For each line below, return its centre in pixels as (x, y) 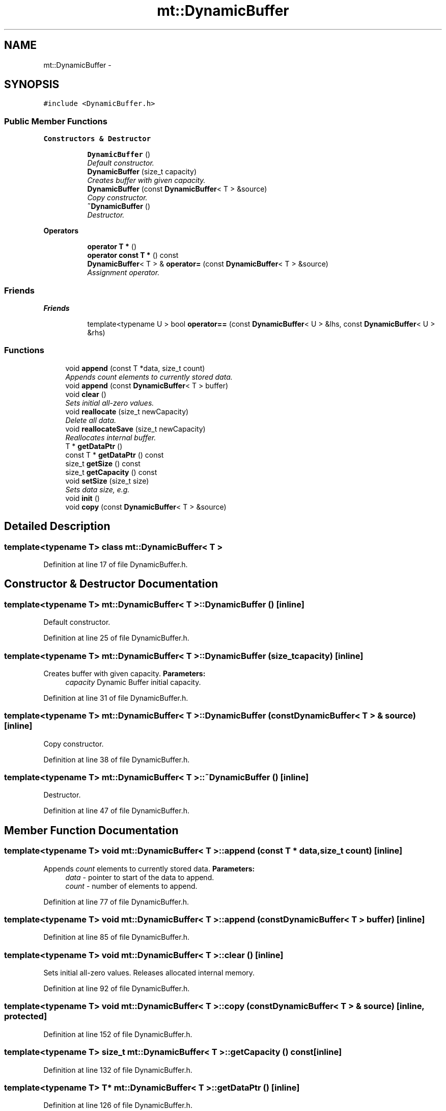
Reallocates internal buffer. (111, 437)
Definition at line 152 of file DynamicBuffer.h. (118, 1034)
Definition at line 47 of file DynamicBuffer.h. (116, 811)
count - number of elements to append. (131, 886)
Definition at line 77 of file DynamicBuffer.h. (116, 902)
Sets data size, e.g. (97, 489)
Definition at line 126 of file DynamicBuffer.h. (118, 1105)
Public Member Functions (56, 121)
